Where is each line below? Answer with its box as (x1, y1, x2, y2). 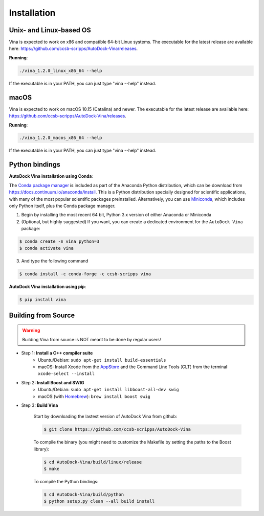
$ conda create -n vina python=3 (19, 239, 100, 244)
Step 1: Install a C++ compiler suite (21, 350, 93, 356)
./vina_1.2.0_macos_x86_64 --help (19, 135, 102, 141)
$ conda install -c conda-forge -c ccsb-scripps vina (19, 271, 151, 277)
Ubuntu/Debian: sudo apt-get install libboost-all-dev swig (38, 387, 179, 393)
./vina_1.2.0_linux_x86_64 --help (19, 68, 102, 73)
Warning (22, 328, 40, 333)
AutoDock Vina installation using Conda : (9, 173, 93, 179)
